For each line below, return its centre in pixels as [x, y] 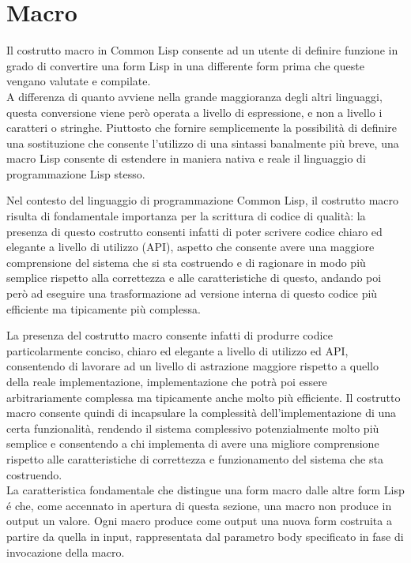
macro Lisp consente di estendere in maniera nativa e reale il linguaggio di [186, 158]
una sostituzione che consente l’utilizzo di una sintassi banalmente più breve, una [203, 143]
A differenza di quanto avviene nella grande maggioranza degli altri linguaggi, [194, 96]
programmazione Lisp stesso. [76, 173]
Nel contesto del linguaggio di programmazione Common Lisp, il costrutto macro [203, 200]
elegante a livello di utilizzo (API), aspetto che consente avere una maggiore [190, 247]
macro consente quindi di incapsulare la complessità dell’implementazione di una [202, 413]
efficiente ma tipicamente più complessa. [104, 308]
